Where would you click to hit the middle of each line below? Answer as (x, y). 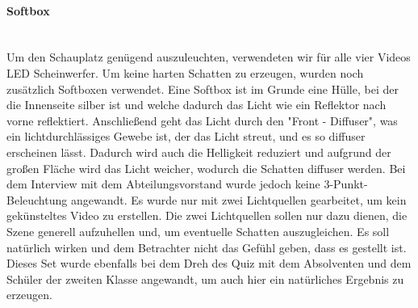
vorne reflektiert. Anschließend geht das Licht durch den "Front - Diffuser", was (202, 120)
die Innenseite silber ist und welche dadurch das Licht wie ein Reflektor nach (196, 105)
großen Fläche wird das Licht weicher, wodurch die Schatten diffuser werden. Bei (206, 168)
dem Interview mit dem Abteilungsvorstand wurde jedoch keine (163, 184)
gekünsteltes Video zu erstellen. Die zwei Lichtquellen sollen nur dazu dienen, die (207, 215)
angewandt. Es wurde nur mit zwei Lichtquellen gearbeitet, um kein (238, 199)
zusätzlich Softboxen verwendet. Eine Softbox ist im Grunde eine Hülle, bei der (203, 89)
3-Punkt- (346, 184)
